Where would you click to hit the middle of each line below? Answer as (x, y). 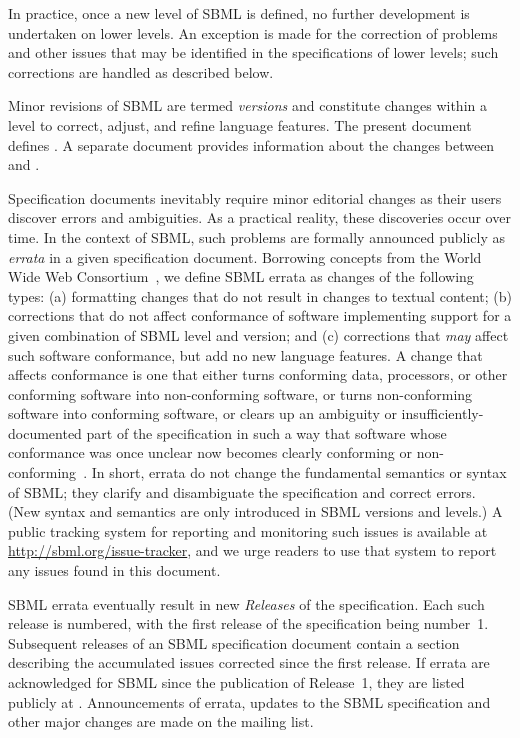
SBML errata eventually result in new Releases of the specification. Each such (246, 603)
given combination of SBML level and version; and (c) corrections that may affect (258, 334)
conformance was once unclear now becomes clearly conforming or (210, 452)
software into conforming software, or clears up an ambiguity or (202, 413)
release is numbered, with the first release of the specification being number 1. (248, 623)
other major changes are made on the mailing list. (161, 721)
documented (45, 432)
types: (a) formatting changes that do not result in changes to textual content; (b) (260, 295)
